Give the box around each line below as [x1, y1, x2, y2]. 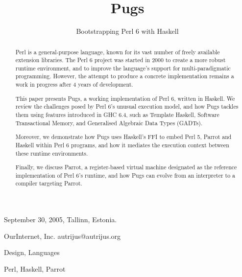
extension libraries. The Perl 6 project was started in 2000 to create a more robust [15, 56, 226, 64]
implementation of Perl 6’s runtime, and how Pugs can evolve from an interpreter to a [15, 171, 236, 179]
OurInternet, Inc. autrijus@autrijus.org [4, 231, 121, 241]
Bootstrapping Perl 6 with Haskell [76, 26, 179, 36]
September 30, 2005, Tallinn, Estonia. [4, 214, 117, 225]
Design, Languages [4, 247, 60, 257]
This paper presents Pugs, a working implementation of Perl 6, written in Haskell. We [15, 94, 235, 102]
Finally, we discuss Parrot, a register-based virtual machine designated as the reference [15, 163, 237, 171]
